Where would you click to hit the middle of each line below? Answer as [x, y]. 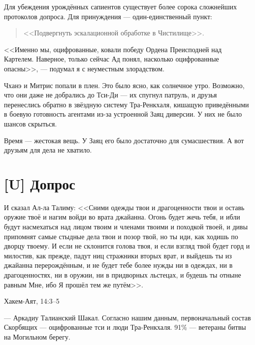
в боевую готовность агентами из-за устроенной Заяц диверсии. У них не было [123, 114]
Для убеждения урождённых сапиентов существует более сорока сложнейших [121, 6]
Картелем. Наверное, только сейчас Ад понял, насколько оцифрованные [112, 59]
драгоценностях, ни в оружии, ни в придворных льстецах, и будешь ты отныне [123, 275]
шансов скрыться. [31, 123]
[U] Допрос [40, 183]
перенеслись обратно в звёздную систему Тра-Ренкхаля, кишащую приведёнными [127, 104]
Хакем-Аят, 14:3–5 [32, 301]
